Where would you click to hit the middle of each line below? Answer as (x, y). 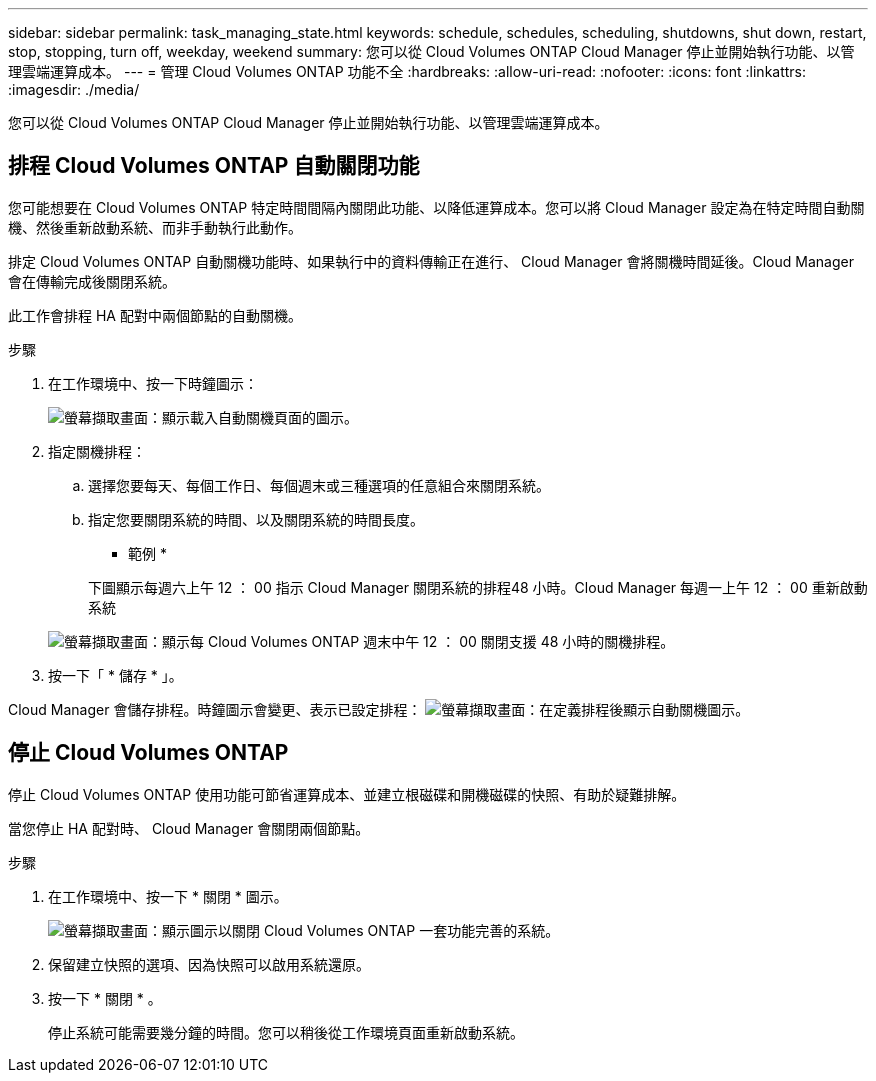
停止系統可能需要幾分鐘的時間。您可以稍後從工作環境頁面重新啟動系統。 (286, 1032)
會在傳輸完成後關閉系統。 (92, 281)
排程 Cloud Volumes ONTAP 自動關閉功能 (214, 166)
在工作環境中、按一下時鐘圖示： (153, 383)
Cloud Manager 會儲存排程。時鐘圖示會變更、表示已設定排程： (215, 709)
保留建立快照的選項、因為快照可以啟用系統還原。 (209, 964)
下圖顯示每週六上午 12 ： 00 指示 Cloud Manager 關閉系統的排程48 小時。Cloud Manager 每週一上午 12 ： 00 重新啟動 (478, 587)
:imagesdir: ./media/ (74, 89)
